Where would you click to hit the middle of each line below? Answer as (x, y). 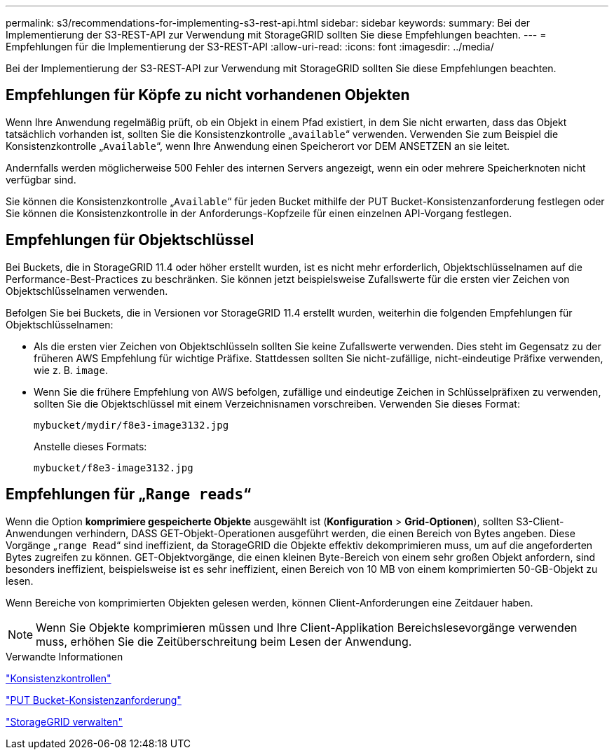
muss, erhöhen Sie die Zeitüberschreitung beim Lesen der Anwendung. (224, 641)
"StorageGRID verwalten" (64, 721)
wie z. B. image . (71, 370)
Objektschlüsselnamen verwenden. (87, 291)
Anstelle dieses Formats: (90, 446)
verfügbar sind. (41, 179)
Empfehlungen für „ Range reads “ (129, 494)
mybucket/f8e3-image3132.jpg (114, 467)
